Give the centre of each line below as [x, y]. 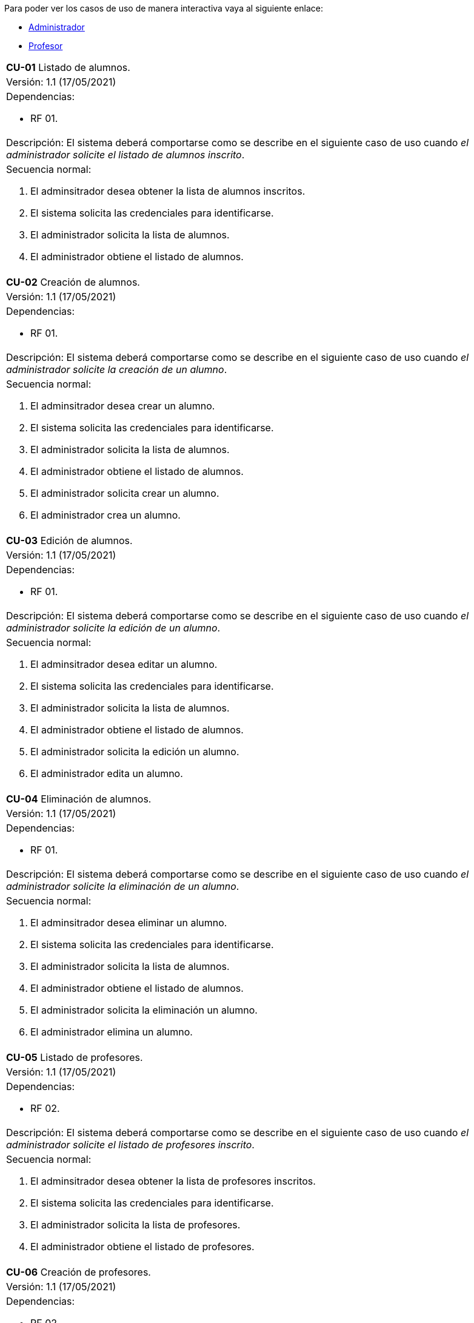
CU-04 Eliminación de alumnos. [79, 799]
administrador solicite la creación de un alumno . [117, 369]
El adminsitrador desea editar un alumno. [124, 664]
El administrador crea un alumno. [105, 515]
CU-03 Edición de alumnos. [69, 540]
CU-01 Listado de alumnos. [68, 67]
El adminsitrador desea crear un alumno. [123, 406]
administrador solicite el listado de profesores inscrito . [130, 1145]
